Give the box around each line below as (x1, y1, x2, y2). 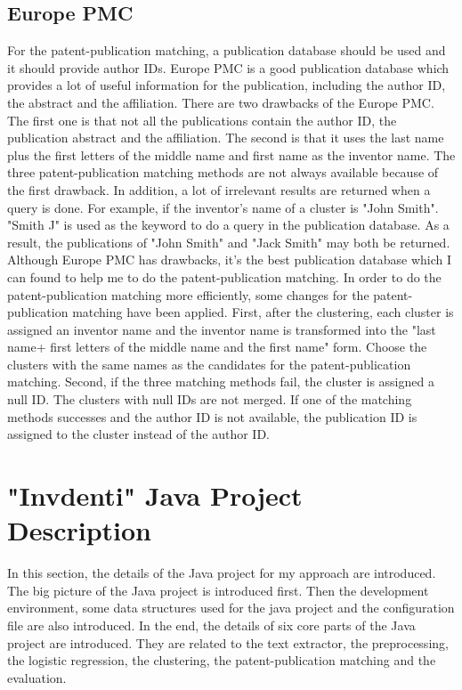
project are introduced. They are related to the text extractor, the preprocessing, (7, 633, 449, 652)
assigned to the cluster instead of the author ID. (7, 425, 270, 443)
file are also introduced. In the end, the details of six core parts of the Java (7, 615, 416, 634)
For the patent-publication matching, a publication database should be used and (7, 41, 446, 60)
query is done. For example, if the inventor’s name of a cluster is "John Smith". (7, 198, 439, 216)
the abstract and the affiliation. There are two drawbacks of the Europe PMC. (7, 93, 434, 111)
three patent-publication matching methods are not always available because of (7, 163, 439, 182)
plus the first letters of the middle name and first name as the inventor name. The (7, 145, 456, 164)
